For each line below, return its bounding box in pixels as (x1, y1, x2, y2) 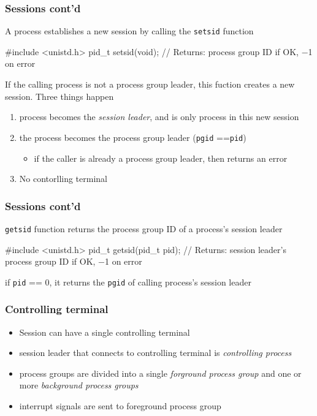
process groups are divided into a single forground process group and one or (19, 366, 302, 379)
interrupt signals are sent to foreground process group (19, 399, 221, 412)
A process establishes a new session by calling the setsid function (5, 25, 254, 37)
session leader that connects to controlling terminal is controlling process (19, 346, 292, 359)
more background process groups (19, 379, 139, 391)
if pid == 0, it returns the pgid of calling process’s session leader (5, 275, 251, 288)
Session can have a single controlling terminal (19, 325, 190, 338)
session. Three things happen (5, 89, 114, 102)
